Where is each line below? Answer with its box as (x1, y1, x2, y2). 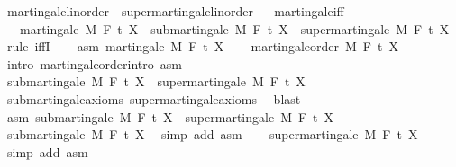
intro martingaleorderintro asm (6, 54, 182, 73)
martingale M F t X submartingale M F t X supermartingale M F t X (19, 19, 450, 38)
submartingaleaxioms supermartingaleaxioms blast (6, 89, 301, 108)
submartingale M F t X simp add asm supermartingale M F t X (6, 125, 418, 144)
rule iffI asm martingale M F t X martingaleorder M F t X (6, 37, 398, 56)
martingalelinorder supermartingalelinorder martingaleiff (6, 2, 344, 20)
